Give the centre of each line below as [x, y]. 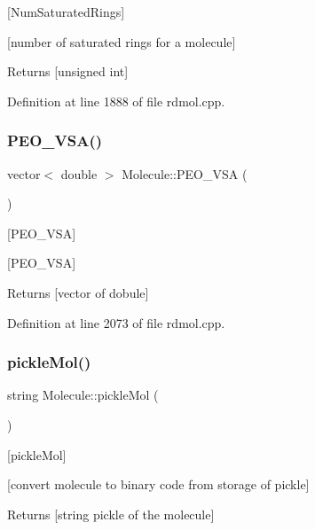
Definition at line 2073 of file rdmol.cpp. [116, 322]
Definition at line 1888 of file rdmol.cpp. [116, 101]
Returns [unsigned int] [68, 71]
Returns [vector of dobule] [78, 292]
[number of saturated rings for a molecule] [122, 41]
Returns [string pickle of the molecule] [111, 514]
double [79, 173]
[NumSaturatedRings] [66, 12]
